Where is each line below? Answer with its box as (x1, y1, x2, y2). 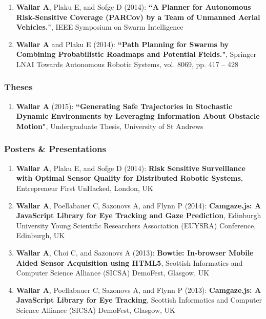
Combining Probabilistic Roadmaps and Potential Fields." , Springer (16, 49, 256, 59)
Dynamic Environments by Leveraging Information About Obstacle (16, 111, 260, 121)
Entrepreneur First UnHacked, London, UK (16, 182, 153, 193)
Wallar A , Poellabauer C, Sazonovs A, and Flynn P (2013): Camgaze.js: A (16, 284, 261, 295)
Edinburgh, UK (16, 230, 65, 241)
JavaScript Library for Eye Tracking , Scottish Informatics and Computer (16, 294, 262, 305)
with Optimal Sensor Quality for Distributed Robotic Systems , (16, 173, 243, 183)
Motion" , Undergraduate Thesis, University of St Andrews (16, 120, 203, 131)
